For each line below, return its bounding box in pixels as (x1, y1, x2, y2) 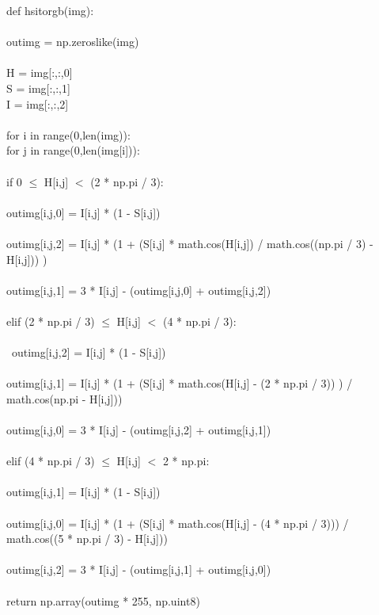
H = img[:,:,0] (6, 64, 73, 81)
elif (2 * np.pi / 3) (6, 312, 95, 329)
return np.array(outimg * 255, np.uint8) (6, 592, 200, 609)
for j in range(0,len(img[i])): (6, 142, 140, 159)
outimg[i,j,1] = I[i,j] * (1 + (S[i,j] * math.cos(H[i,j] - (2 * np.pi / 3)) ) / (6, 375, 353, 392)
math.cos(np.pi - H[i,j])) (6, 390, 123, 407)
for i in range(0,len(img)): (6, 126, 131, 143)
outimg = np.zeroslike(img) (6, 33, 139, 50)
